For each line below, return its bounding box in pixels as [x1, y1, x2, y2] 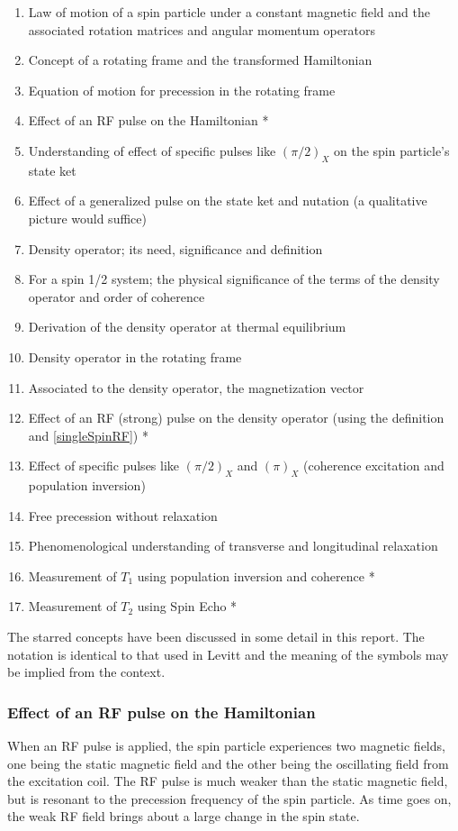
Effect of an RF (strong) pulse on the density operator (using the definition [28, 408, 445, 427]
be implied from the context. [7, 662, 166, 681]
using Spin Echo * [137, 597, 238, 616]
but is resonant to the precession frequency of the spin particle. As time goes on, [7, 789, 452, 808]
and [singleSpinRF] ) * [28, 425, 148, 444]
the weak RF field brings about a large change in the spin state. [7, 807, 360, 826]
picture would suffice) [28, 208, 147, 227]
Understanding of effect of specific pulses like [28, 141, 276, 160]
